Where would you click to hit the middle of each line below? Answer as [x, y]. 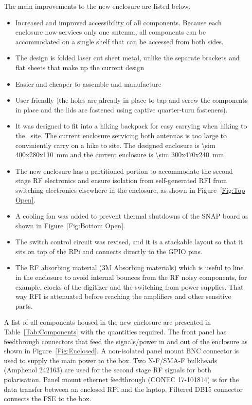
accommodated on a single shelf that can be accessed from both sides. [119, 41]
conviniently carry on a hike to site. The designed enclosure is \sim [115, 145]
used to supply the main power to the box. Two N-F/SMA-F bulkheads [111, 360]
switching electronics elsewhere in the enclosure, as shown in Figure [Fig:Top [130, 190]
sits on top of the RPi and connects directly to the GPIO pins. [109, 251]
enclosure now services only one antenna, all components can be [110, 32]
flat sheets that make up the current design [80, 67]
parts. [24, 305]
